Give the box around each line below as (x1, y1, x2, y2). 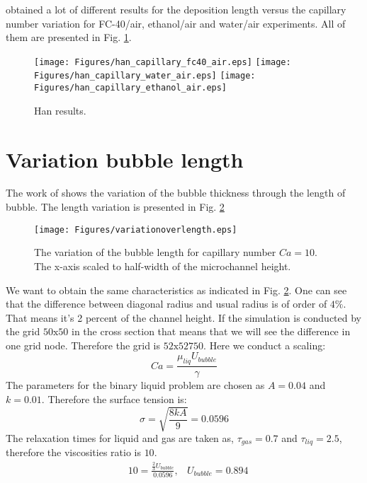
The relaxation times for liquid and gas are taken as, (6, 431, 234, 446)
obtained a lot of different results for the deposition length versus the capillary (6, 2, 346, 16)
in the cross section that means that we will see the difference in (72, 324, 351, 339)
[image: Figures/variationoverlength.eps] (34, 224, 237, 235)
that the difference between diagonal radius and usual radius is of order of (6, 296, 327, 311)
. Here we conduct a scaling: (203, 337, 326, 352)
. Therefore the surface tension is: (41, 391, 187, 406)
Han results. (34, 103, 86, 117)
